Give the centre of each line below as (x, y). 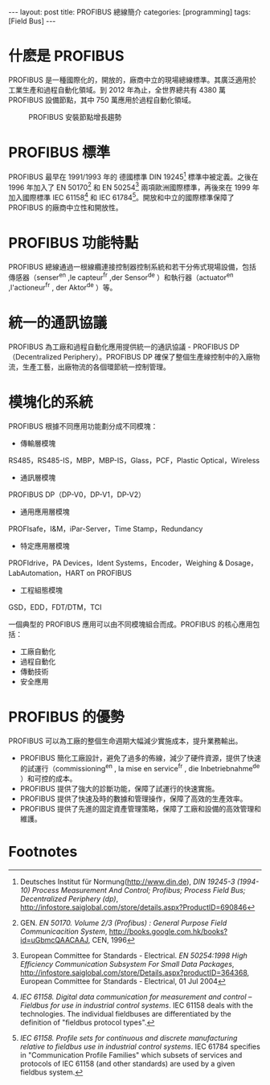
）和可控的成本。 (48, 779)
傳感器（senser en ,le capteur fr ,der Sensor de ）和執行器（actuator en (121, 277)
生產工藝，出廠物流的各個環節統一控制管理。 (96, 367)
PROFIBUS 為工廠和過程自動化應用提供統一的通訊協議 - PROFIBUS (118, 347)
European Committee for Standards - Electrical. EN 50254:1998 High (133, 956)
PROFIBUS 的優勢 (66, 717)
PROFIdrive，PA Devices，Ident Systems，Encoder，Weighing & (116, 563)
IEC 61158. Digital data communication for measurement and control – (136, 997)
